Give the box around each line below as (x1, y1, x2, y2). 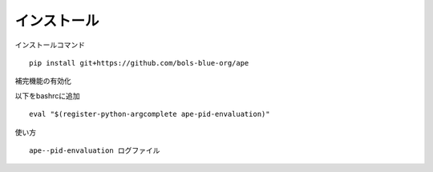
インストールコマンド (14, 40, 86, 50)
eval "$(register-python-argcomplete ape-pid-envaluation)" (29, 110, 270, 119)
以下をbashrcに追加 (14, 90, 80, 100)
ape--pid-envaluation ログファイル (29, 146, 160, 155)
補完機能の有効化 (14, 76, 71, 86)
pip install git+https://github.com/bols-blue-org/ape (29, 58, 249, 67)
